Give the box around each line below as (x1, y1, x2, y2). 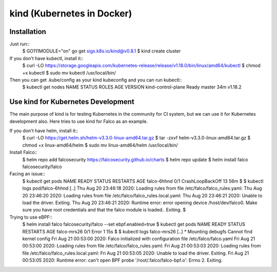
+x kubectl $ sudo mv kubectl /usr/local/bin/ (22, 69, 116, 76)
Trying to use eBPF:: (9, 214, 52, 220)
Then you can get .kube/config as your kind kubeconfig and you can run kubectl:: (9, 77, 182, 83)
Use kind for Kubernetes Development (9, 98, 134, 106)
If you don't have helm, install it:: (9, 128, 78, 134)
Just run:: (9, 41, 30, 47)
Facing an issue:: (9, 171, 46, 177)
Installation (9, 27, 46, 36)
